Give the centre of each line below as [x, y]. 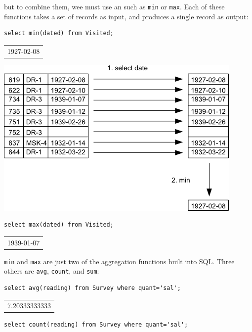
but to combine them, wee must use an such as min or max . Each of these [114, 6]
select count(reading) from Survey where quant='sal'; [96, 325]
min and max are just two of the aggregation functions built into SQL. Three [119, 261]
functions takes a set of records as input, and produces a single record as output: [126, 16]
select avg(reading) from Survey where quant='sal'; [92, 288]
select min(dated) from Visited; [59, 33]
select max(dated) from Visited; [59, 225]
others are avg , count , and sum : [52, 271]
